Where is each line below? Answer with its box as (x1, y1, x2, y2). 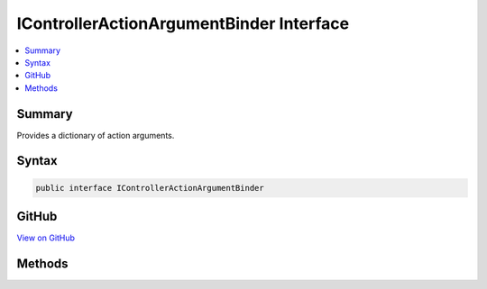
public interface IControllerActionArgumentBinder (35, 183, 265, 193)
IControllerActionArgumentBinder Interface (16, 14, 350, 33)
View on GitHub (16, 232, 76, 243)
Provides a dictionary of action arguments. (16, 130, 175, 140)
